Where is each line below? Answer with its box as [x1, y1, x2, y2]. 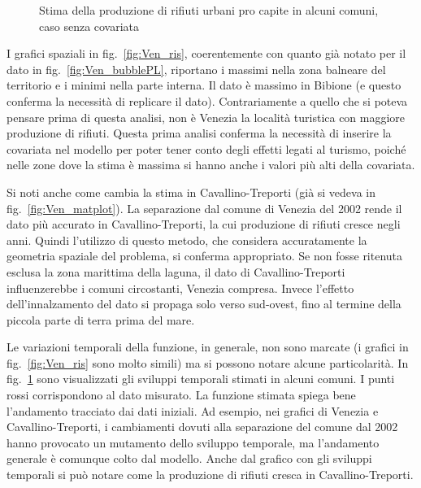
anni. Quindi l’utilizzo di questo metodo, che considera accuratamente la [7, 231, 367, 248]
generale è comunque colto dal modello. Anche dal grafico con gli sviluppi [7, 450, 372, 467]
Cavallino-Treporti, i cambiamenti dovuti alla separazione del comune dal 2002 [7, 418, 398, 435]
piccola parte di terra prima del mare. [7, 311, 195, 328]
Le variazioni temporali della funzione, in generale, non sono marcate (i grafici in [7, 338, 409, 355]
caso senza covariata [39, 17, 140, 34]
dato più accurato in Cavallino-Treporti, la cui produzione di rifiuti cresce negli [7, 216, 401, 233]
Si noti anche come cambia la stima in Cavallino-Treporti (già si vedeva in [7, 183, 376, 200]
